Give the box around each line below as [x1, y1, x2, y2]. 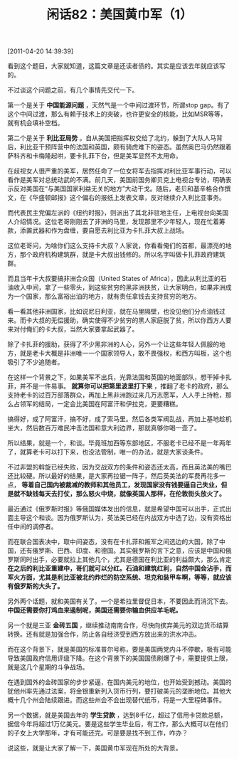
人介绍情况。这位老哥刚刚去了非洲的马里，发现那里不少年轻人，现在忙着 [7, 218, 219, 226]
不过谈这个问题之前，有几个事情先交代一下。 [7, 86, 139, 95]
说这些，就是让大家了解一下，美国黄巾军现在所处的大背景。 [7, 744, 182, 753]
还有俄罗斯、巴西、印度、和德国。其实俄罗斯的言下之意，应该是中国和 [19, 546, 225, 555]
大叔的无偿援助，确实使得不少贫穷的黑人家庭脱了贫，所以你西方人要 [31, 316, 232, 324]
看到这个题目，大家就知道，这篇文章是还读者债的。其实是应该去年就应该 [7, 62, 219, 70]
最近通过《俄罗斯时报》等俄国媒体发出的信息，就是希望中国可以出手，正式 [7, 504, 225, 513]
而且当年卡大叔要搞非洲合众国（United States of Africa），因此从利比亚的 [7, 275, 221, 283]
